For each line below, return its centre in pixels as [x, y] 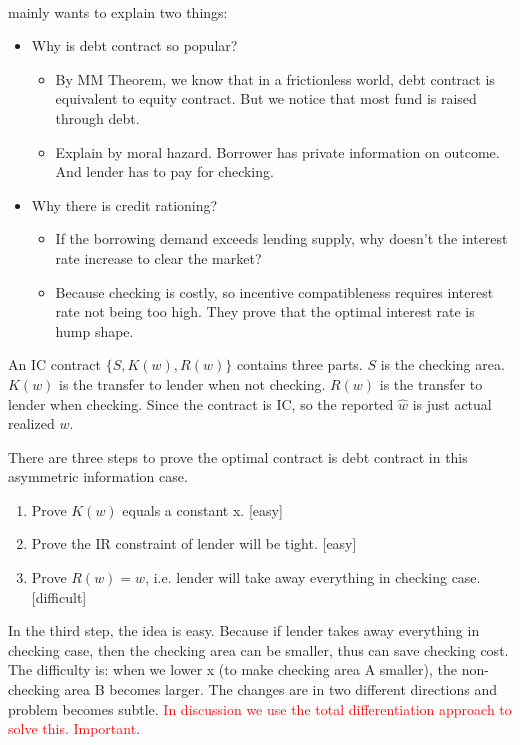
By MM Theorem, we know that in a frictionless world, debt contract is [275, 78]
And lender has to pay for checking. [164, 171]
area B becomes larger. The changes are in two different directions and [281, 689]
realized [31, 423]
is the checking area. [442, 364]
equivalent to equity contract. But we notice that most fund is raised [266, 98]
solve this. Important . [74, 728]
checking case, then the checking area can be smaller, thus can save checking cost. [258, 649]
